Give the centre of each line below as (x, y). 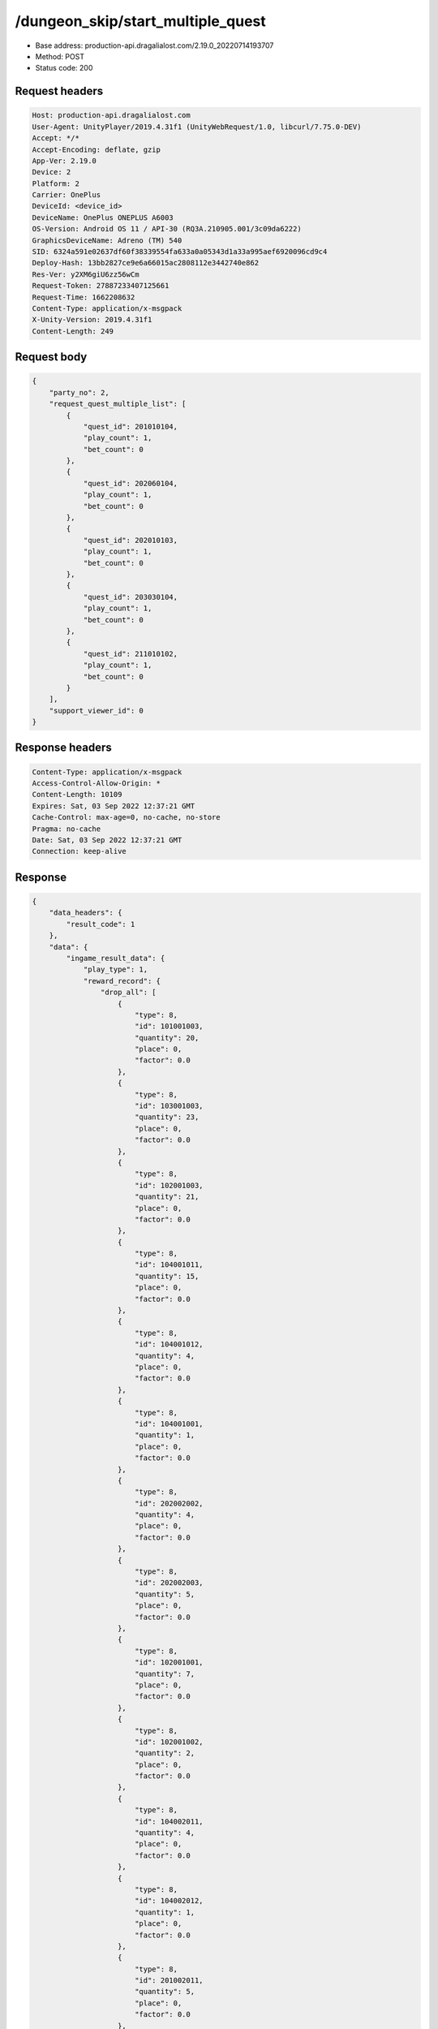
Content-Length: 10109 (77, 795)
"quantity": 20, (167, 1038)
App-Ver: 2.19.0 (64, 161)
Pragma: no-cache (67, 829)
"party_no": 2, (79, 392)
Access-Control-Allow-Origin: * (97, 784)
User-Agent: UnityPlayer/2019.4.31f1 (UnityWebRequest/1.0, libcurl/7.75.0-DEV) (197, 127)
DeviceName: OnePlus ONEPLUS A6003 (103, 218)
